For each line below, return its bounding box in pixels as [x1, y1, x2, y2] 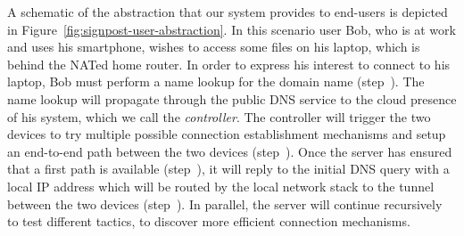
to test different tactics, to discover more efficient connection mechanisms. [7, 212, 410, 231]
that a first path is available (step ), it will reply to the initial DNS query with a [7, 159, 450, 178]
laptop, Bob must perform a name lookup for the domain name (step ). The [7, 72, 425, 91]
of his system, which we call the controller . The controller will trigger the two [7, 107, 431, 126]
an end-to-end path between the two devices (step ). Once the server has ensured [7, 142, 452, 160]
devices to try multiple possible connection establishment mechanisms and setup [7, 125, 446, 143]
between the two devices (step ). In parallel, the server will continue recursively [7, 194, 443, 213]
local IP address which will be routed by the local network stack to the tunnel [7, 176, 435, 195]
